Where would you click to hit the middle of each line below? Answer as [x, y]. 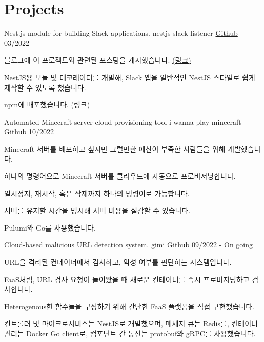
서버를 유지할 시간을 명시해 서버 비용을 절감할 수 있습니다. [97, 210]
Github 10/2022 [29, 132]
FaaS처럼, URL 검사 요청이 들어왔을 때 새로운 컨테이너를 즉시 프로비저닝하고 [127, 279]
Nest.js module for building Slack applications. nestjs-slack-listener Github [121, 33]
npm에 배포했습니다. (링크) [47, 105]
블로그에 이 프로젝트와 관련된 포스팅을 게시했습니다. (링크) [98, 60]
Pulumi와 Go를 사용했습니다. [50, 227]
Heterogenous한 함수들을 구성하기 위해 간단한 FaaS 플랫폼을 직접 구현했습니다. [129, 306]
